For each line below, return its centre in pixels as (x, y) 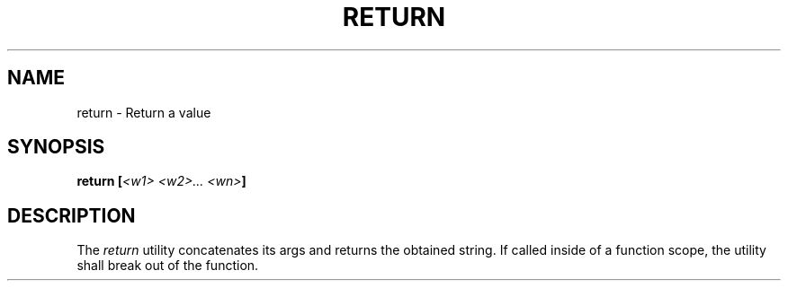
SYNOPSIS (56, 147)
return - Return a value (144, 112)
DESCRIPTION (72, 215)
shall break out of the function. (168, 266)
